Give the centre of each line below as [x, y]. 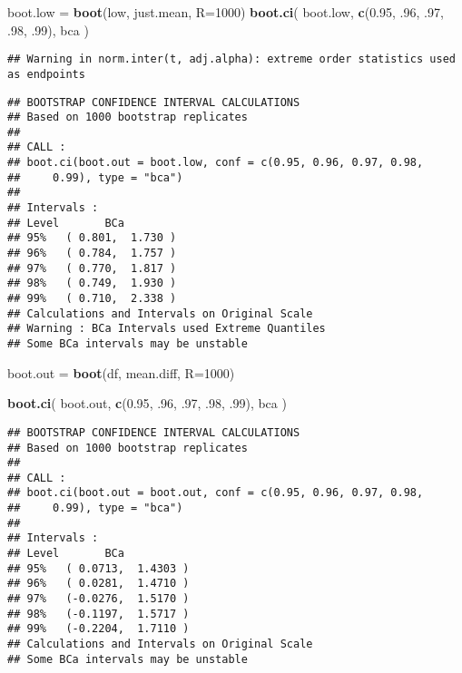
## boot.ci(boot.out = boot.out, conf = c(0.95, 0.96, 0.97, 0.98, [216, 493]
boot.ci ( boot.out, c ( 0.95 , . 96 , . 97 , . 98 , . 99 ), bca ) [147, 403]
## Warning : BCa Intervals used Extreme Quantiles [167, 329]
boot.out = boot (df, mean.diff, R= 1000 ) [121, 372]
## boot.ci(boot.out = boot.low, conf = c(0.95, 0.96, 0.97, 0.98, [216, 163]
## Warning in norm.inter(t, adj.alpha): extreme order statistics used [231, 59]
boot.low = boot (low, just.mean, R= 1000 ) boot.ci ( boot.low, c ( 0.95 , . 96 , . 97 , [226, 12]
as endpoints [46, 74]
